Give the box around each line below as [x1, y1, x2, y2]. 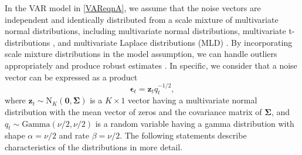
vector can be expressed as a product [5, 70, 138, 83]
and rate [59, 129, 89, 141]
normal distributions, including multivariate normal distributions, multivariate [5, 25, 286, 37]
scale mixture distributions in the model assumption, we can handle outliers [5, 48, 277, 60]
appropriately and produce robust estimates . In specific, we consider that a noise [5, 59, 297, 71]
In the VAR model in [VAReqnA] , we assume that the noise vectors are [5, 2, 261, 14]
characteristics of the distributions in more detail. [5, 140, 183, 153]
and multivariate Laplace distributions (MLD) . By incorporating [57, 36, 293, 48]
